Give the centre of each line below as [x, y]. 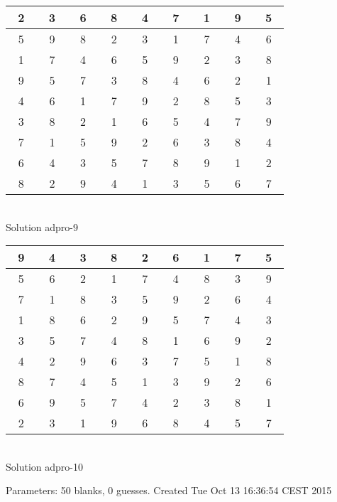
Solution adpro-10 [44, 466]
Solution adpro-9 [42, 226]
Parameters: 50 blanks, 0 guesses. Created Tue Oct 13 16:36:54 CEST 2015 [169, 490]
